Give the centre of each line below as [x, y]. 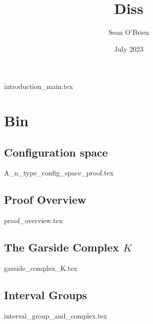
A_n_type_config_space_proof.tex [59, 173]
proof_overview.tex [33, 220]
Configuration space [56, 152]
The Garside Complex [62, 247]
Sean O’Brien [129, 32]
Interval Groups [46, 295]
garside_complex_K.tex [41, 268]
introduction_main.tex [39, 86]
